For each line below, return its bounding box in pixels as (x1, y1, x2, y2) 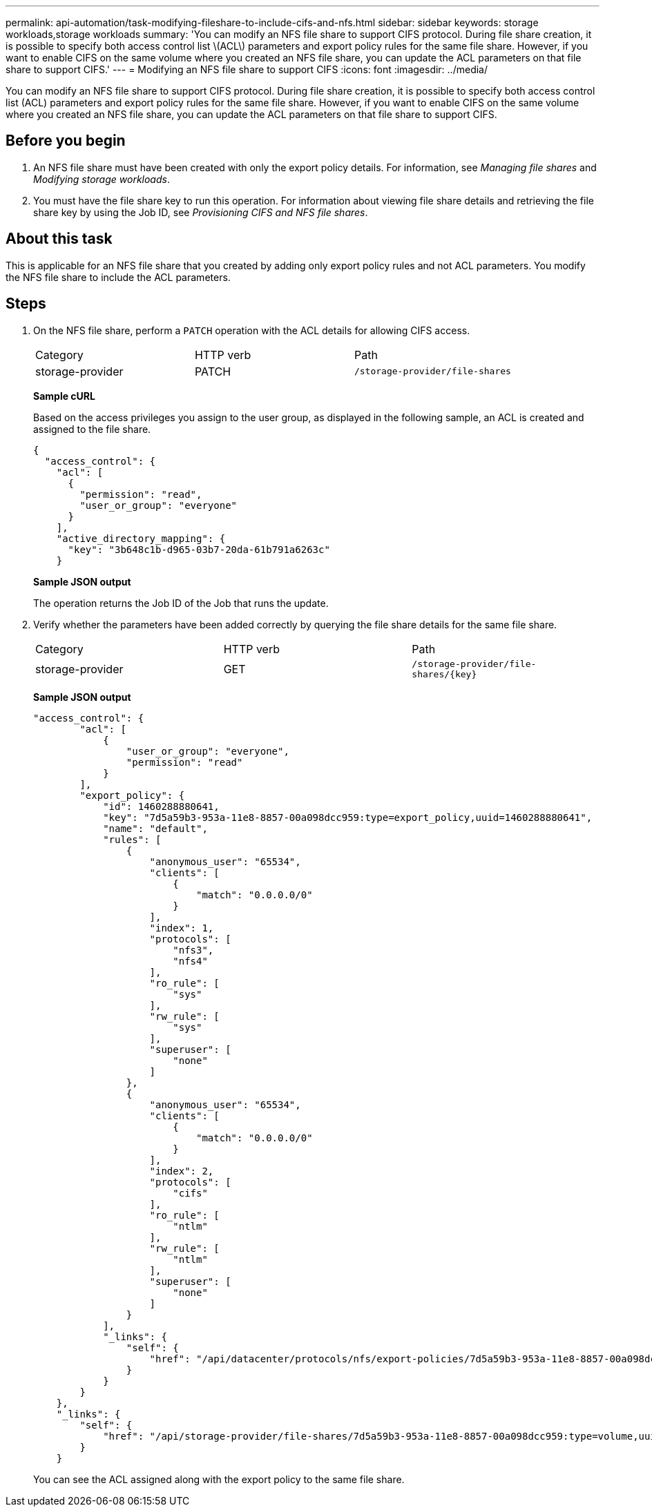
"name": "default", (103, 822, 208, 834)
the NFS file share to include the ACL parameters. (6, 271, 231, 283)
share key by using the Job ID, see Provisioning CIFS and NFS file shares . (33, 206, 368, 218)
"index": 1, (149, 922, 214, 934)
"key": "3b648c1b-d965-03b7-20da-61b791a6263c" (68, 543, 330, 555)
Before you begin (6, 132, 126, 150)
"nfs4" (173, 955, 208, 967)
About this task (6, 230, 113, 248)
